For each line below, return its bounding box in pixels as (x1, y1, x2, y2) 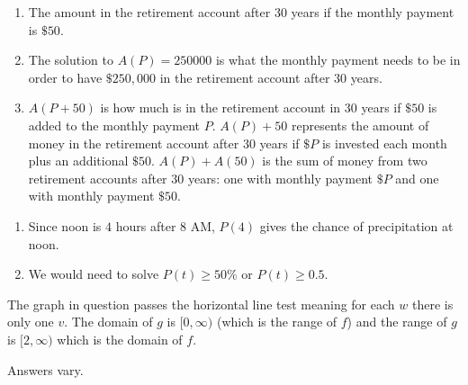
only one (7, 312, 54, 331)
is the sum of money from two (262, 151, 427, 170)
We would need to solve (28, 264, 159, 283)
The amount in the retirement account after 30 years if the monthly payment (28, 3, 454, 21)
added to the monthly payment (28, 115, 200, 134)
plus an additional (28, 151, 129, 170)
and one (395, 168, 439, 187)
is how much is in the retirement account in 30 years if (100, 98, 401, 117)
